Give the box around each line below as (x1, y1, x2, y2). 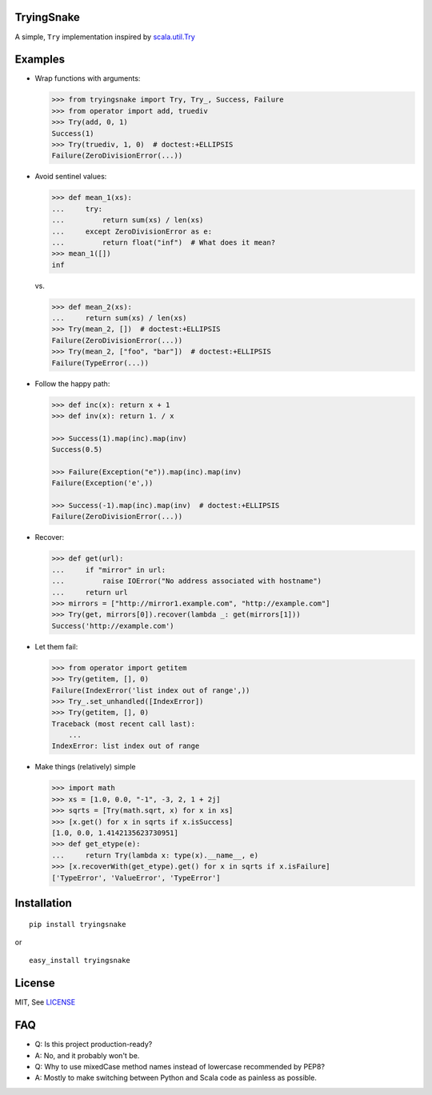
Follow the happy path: (34, 378, 110, 388)
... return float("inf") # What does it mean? (51, 238, 276, 247)
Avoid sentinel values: (34, 172, 107, 182)
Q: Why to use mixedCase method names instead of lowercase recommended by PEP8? (34, 1061, 326, 1071)
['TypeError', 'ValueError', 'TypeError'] (51, 873, 221, 882)
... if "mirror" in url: (51, 565, 166, 574)
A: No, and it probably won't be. (34, 1050, 140, 1060)
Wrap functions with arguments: (34, 74, 141, 83)
